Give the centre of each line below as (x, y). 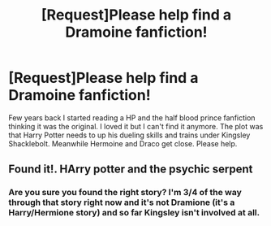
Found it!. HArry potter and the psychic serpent (131, 169)
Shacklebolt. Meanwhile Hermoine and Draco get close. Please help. (123, 143)
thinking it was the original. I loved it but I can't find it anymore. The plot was (136, 126)
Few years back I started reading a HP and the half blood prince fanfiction (132, 117)
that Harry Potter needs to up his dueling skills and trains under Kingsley (129, 135)
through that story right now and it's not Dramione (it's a (122, 202)
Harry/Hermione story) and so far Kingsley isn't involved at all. (134, 213)
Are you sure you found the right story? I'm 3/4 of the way (125, 193)
